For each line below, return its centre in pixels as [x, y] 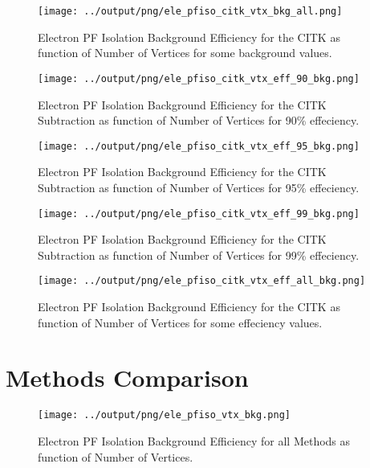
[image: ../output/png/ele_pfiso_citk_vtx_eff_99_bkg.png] [199, 213]
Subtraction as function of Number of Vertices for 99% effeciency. [199, 255]
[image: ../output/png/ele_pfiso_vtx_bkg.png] [164, 415]
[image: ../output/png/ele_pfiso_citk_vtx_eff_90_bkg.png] [199, 78]
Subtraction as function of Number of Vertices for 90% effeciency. [199, 120]
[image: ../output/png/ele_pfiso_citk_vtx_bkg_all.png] [190, 11]
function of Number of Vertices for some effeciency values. [180, 322]
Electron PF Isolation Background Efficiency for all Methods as [194, 441]
